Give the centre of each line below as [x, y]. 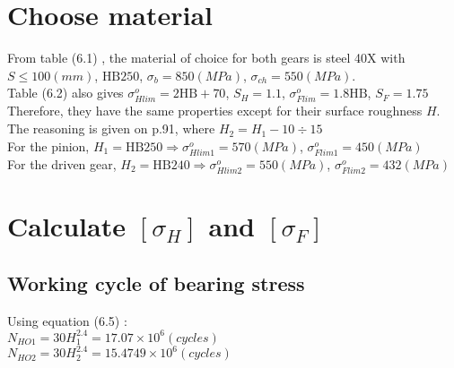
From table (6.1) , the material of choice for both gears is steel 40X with [206, 58]
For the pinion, [48, 145]
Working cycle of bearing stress [156, 282]
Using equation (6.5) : [67, 320]
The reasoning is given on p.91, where [111, 128]
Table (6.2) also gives [65, 93]
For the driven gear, [62, 163]
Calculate [66, 226]
